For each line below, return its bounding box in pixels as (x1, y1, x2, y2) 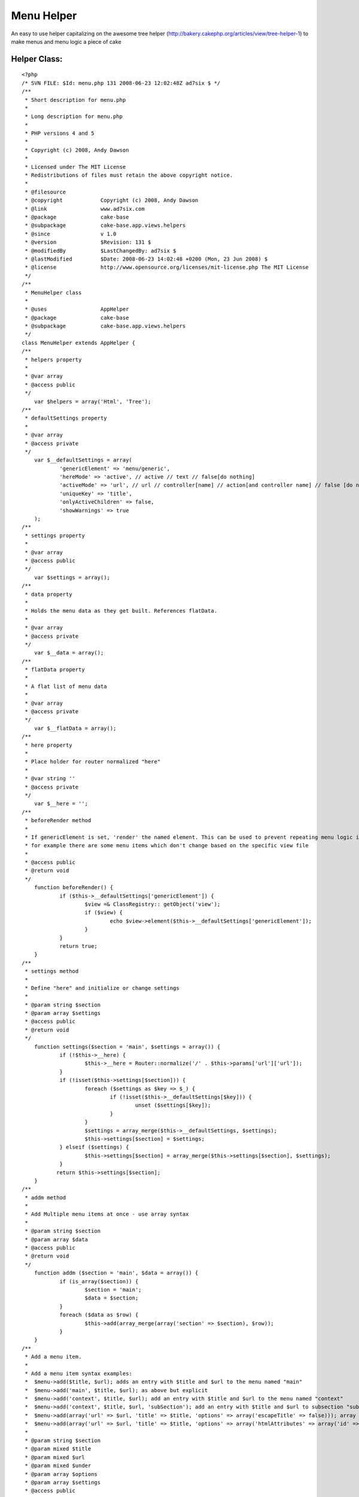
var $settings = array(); (34, 574, 111, 581)
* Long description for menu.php (25, 113, 123, 120)
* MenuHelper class (25, 289, 82, 296)
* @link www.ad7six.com (25, 205, 145, 212)
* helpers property (25, 356, 82, 363)
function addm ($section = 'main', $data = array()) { (34, 1269, 199, 1277)
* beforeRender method (25, 817, 92, 824)
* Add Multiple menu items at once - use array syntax (25, 1211, 189, 1218)
